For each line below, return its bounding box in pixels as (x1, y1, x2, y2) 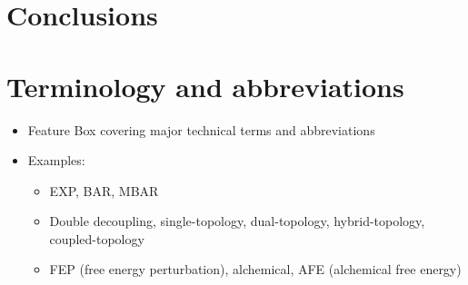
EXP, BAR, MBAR (49, 181, 159, 200)
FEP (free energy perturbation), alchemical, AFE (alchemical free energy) (49, 260, 462, 279)
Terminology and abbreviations (6, 67, 404, 104)
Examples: (27, 151, 85, 170)
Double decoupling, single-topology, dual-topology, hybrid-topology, (49, 211, 425, 231)
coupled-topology (49, 229, 144, 248)
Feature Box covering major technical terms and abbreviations (27, 120, 375, 139)
